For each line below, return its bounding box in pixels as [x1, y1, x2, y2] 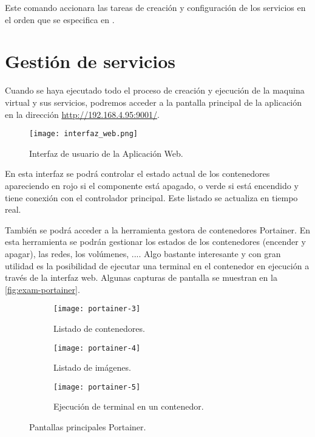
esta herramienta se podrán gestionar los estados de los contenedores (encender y [5, 235, 306, 248]
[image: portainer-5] [53, 382, 141, 391]
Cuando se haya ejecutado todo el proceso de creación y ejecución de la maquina [5, 84, 305, 97]
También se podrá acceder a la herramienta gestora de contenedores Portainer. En [5, 223, 310, 236]
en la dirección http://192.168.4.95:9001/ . [5, 108, 160, 120]
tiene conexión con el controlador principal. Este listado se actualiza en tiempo [5, 191, 298, 204]
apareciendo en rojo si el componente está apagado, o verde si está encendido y [5, 179, 299, 191]
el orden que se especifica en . [5, 13, 115, 26]
